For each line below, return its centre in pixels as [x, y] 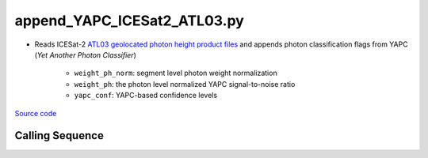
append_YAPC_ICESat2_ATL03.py [130, 21]
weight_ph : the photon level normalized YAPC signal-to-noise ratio [185, 84]
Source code [36, 113]
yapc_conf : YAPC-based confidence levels [146, 96]
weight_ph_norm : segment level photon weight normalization [176, 73]
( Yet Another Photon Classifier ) [85, 55]
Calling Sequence [59, 135]
